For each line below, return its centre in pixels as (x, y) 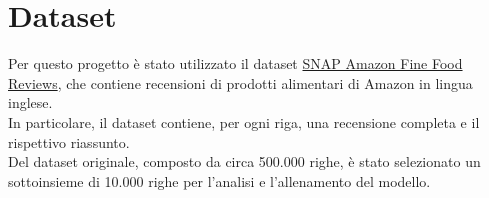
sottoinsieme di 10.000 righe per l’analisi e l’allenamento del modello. (219, 180)
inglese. (30, 102)
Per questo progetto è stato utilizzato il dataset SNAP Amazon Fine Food (235, 63)
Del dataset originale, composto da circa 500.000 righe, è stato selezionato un (244, 161)
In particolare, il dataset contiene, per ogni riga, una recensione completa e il (244, 121)
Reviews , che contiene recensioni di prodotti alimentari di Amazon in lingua (240, 82)
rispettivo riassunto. (69, 141)
